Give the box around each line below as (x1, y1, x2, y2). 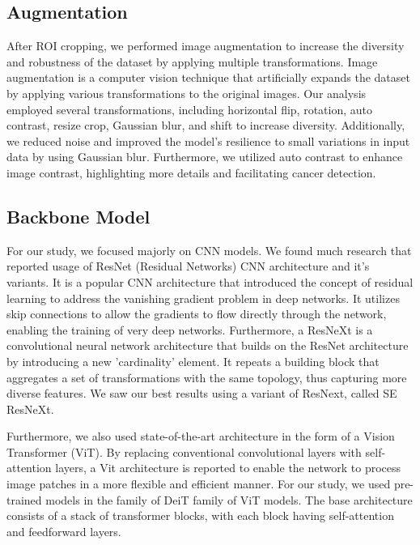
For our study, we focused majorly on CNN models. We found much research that (6, 241, 412, 258)
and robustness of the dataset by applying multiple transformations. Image (6, 53, 378, 70)
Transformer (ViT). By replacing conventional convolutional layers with (6, 443, 362, 460)
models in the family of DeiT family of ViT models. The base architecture (45, 491, 413, 508)
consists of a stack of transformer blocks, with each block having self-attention (6, 507, 394, 524)
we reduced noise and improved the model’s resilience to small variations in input (6, 132, 410, 149)
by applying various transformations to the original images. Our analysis (6, 84, 367, 101)
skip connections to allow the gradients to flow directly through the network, (6, 305, 387, 322)
